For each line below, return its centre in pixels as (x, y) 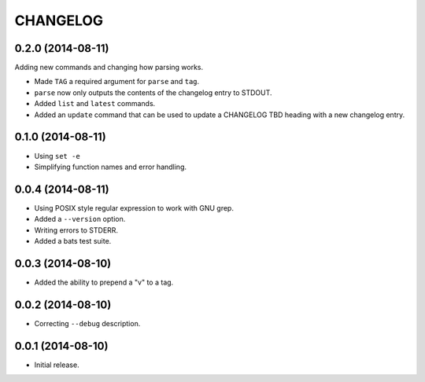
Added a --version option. (80, 219)
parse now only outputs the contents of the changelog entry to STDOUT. (153, 92)
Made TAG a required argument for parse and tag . (117, 82)
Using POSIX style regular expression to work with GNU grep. (134, 208)
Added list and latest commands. (95, 104)
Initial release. (57, 365)
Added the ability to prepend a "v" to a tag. (104, 282)
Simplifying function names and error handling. (111, 167)
